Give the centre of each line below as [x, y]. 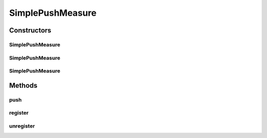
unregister [22, 126]
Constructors [30, 30]
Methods [23, 86]
